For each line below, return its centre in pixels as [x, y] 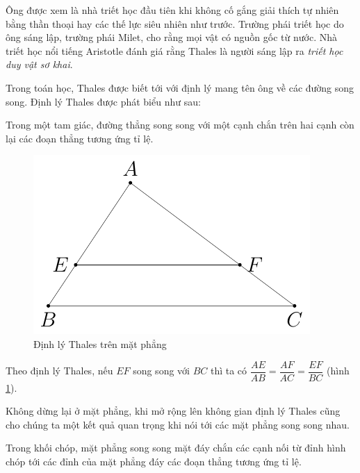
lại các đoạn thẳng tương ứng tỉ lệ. [80, 138]
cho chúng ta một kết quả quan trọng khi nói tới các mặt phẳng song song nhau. [178, 424]
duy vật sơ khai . [39, 64]
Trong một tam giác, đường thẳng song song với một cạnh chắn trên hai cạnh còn [180, 125]
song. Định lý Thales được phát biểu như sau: [103, 101]
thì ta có [229, 370]
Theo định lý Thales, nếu [59, 370]
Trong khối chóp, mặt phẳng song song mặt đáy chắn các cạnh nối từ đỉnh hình [176, 448]
